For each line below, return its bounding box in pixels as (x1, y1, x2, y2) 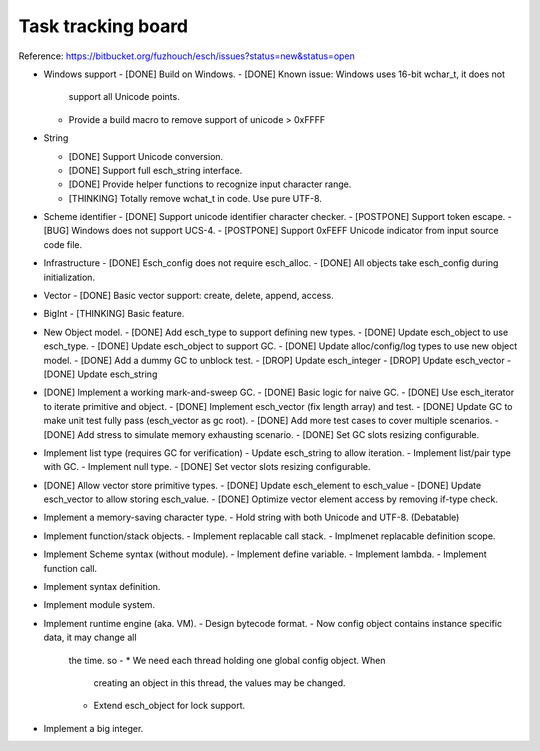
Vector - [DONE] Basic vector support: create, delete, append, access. (43, 290, 334, 302)
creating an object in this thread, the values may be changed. (93, 677, 346, 689)
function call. (43, 562, 98, 574)
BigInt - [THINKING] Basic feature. (43, 308, 185, 320)
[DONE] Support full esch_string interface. (68, 164, 243, 176)
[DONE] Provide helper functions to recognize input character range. (68, 178, 352, 190)
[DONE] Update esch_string (43, 368, 158, 380)
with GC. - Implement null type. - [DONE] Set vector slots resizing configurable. (43, 461, 371, 473)
